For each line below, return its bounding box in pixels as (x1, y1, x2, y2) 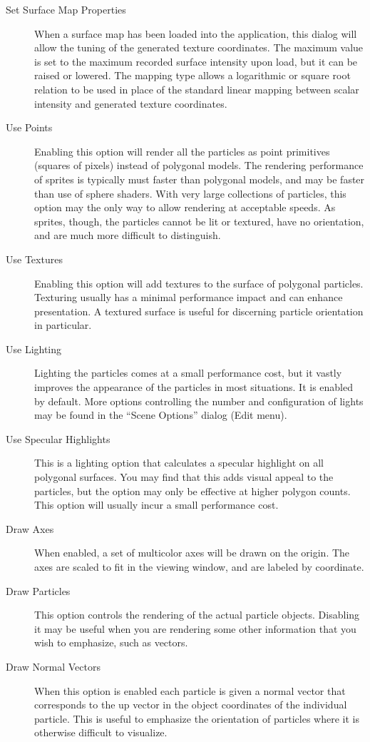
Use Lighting (6, 341, 62, 356)
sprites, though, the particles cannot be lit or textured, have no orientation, (34, 213, 364, 228)
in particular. (34, 317, 92, 332)
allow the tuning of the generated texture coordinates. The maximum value (34, 40, 364, 55)
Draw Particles (6, 583, 71, 598)
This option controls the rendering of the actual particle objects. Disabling (34, 607, 360, 622)
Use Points (6, 120, 53, 135)
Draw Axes (6, 521, 54, 536)
